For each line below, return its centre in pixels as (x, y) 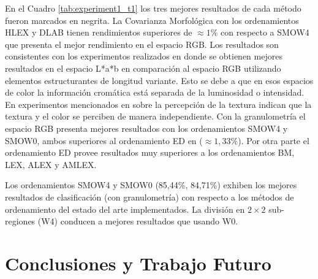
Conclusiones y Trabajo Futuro (138, 263)
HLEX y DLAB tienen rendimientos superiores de (99, 32)
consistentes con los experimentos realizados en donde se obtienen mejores (144, 56)
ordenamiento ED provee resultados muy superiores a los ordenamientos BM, (150, 152)
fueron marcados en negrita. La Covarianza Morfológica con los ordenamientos (152, 20)
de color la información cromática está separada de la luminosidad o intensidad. (155, 92)
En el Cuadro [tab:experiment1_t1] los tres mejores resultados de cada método (153, 8)
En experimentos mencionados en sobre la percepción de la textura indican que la (158, 104)
